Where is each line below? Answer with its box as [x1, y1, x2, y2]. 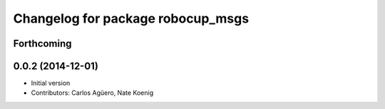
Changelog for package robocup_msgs [13, 11, 250, 26]
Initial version [31, 79, 71, 88]
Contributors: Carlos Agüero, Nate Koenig [31, 88, 153, 97]
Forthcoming [13, 38, 72, 50]
